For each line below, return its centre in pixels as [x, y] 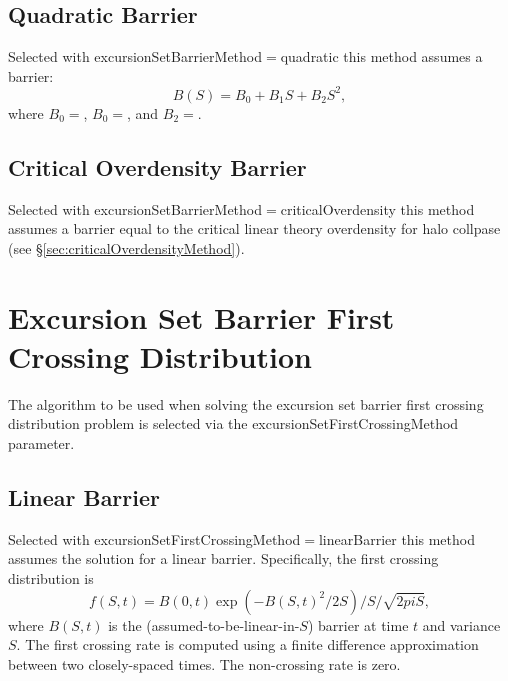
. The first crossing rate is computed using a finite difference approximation [247, 644]
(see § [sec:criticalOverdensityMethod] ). [126, 247]
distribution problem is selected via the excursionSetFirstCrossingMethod [233, 423]
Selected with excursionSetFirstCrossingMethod [154, 538]
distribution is [51, 577]
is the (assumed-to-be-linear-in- [204, 624]
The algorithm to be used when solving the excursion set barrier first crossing [246, 403]
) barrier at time [358, 624]
